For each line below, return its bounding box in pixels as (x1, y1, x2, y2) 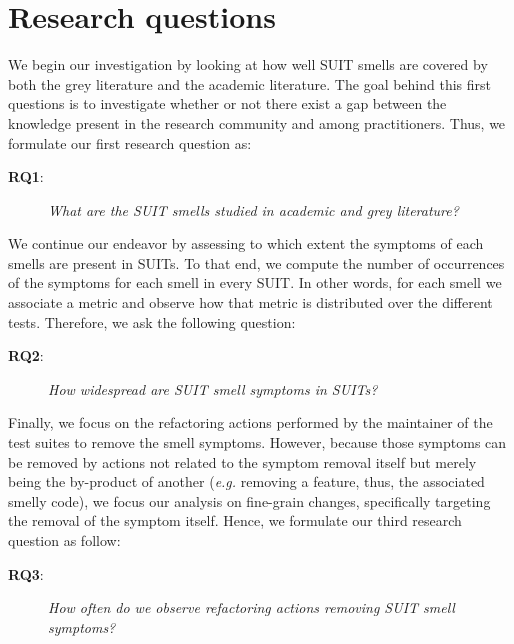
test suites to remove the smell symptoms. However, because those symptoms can (8, 432, 507, 453)
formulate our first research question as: (8, 132, 252, 153)
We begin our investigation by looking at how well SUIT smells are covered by (8, 54, 488, 75)
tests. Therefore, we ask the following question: (8, 311, 296, 332)
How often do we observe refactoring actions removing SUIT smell (48, 597, 455, 618)
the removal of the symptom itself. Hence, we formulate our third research (8, 510, 462, 531)
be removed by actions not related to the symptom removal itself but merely (8, 451, 477, 472)
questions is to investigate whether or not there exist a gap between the (8, 93, 447, 114)
